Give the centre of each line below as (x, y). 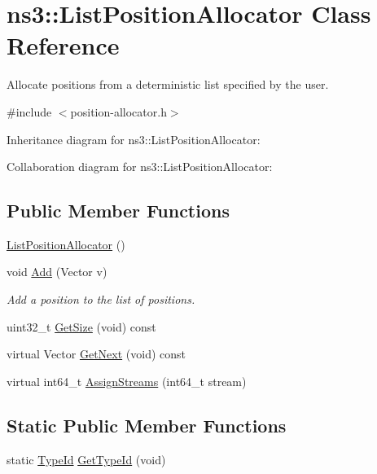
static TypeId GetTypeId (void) (86, 459)
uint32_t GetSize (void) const (81, 326)
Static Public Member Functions (147, 425)
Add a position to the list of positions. (101, 299)
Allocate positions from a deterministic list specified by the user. (168, 84)
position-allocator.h (118, 111)
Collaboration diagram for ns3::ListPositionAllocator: (140, 167)
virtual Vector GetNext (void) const (96, 354)
